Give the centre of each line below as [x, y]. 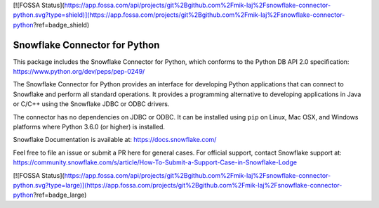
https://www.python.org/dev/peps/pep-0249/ [79, 72]
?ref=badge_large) [60, 195]
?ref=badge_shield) [61, 25]
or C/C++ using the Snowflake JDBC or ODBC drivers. [91, 104]
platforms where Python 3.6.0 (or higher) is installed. [89, 127]
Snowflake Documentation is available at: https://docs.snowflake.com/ [115, 140]
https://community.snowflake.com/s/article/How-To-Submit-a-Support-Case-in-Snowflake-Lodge [155, 162]
